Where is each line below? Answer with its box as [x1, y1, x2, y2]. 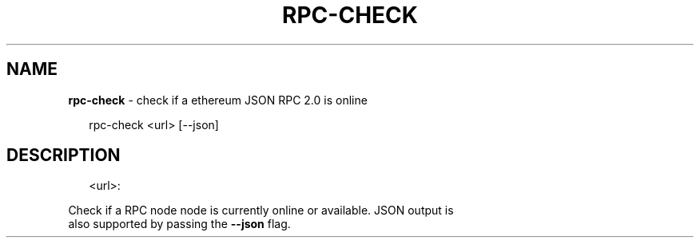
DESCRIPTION [6, 145, 121, 166]
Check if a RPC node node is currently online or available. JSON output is [68, 203, 454, 218]
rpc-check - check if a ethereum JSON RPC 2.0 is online [68, 92, 368, 107]
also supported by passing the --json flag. [68, 217, 291, 231]
